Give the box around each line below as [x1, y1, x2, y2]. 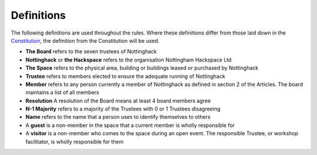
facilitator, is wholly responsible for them [25, 138, 124, 145]
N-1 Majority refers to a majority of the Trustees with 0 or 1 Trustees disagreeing [25, 105, 221, 112]
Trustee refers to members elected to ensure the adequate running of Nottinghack [25, 73, 225, 80]
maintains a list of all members [25, 89, 99, 96]
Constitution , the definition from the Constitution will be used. [11, 37, 160, 44]
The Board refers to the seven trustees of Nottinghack [25, 48, 157, 55]
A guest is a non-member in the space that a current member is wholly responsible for [25, 122, 235, 129]
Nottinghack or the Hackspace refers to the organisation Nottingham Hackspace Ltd [25, 56, 232, 63]
